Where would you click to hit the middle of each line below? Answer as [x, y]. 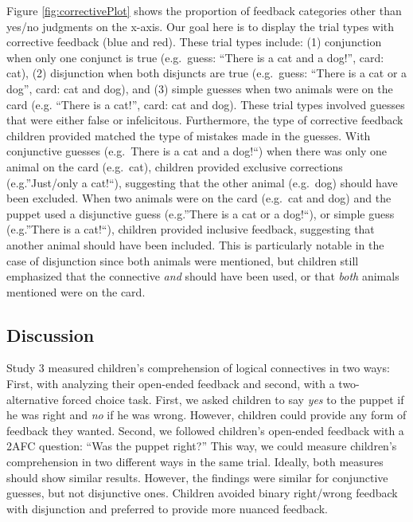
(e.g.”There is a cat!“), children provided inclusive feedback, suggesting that [191, 229]
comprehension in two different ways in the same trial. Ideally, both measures [195, 462]
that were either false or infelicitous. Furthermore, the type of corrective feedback [205, 120]
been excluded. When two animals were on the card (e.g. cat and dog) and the [199, 198]
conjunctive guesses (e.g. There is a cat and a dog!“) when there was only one [197, 151]
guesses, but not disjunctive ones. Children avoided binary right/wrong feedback [202, 493]
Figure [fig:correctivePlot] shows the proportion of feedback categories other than [204, 10]
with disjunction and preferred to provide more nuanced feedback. [167, 508]
